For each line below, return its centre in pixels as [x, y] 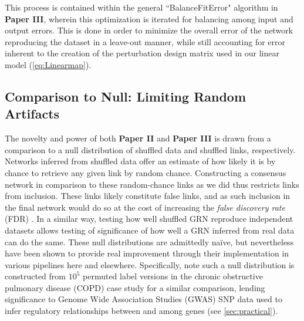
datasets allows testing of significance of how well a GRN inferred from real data [150, 230]
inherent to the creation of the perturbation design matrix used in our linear [142, 53]
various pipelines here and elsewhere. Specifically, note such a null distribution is [150, 264]
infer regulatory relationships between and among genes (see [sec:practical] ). [141, 311]
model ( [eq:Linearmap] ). [48, 64]
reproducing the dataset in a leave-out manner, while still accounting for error [145, 41]
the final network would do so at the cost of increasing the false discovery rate [145, 207]
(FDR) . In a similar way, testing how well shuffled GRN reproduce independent [149, 219]
